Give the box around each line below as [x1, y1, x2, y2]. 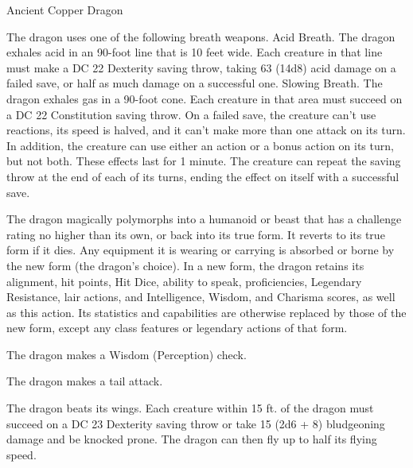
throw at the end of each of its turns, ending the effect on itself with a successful [6, 168, 399, 184]
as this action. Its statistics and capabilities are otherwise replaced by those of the [6, 304, 407, 320]
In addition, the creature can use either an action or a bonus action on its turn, [6, 137, 394, 153]
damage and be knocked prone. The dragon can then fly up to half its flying [6, 431, 377, 447]
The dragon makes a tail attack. [6, 373, 163, 389]
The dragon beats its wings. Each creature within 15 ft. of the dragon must [6, 400, 374, 416]
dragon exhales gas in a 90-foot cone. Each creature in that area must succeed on [6, 90, 403, 106]
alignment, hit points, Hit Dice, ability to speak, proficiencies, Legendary [6, 273, 362, 289]
